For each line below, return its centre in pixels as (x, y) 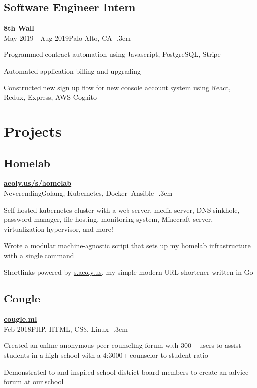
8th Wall (19, 28)
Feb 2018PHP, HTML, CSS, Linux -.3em (66, 328)
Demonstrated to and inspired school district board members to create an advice (126, 371)
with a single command (39, 255)
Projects (33, 131)
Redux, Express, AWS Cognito (51, 97)
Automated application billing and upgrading (73, 70)
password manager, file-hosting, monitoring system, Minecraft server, (108, 219)
